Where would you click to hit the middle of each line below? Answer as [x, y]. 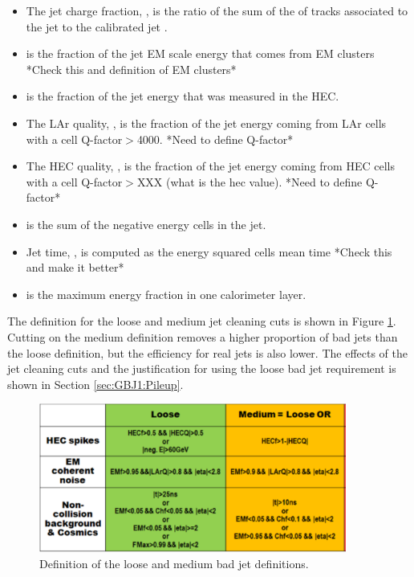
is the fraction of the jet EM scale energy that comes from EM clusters [200, 53]
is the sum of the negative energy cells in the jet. [146, 224]
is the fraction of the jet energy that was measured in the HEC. [183, 96]
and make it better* [75, 267]
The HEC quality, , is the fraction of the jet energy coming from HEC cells [210, 166]
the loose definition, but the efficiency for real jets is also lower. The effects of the [207, 352]
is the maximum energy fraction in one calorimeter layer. [166, 294]
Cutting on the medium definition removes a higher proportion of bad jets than [203, 336]
